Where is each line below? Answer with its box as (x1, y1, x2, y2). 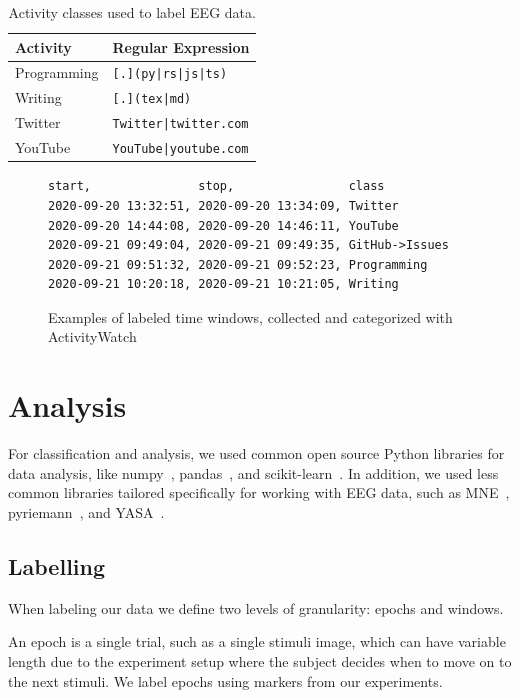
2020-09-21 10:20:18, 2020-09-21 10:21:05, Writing (48, 277, 399, 292)
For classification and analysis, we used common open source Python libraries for (8, 443, 505, 464)
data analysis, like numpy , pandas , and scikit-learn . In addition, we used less (8, 462, 499, 483)
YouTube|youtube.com (112, 142, 249, 157)
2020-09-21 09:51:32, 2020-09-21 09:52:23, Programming (48, 257, 428, 272)
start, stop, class (48, 179, 385, 194)
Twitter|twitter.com (112, 117, 249, 132)
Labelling (8, 550, 106, 581)
